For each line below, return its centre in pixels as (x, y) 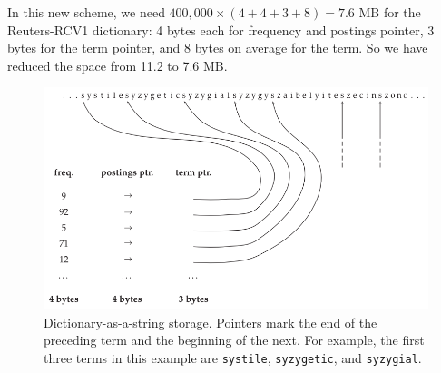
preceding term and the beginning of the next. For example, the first (234, 340)
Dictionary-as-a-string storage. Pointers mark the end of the (211, 322)
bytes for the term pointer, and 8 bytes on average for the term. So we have (218, 48)
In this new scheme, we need (86, 12)
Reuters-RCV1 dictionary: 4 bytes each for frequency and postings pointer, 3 (221, 29)
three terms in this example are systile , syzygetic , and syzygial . (233, 358)
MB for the (390, 12)
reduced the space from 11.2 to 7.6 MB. (118, 65)
